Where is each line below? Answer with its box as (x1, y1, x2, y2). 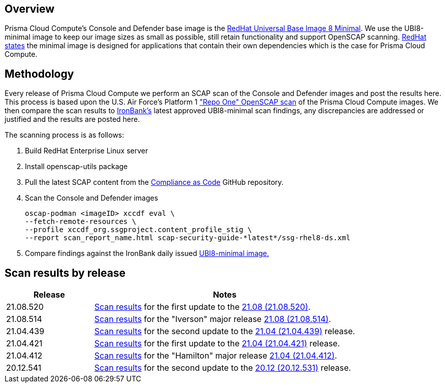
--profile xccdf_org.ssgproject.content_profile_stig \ (25, 225, 252, 234)
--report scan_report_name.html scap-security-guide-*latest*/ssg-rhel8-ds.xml (25, 234, 351, 242)
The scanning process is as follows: (5, 131, 124, 140)
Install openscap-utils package (25, 162, 128, 171)
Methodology (5, 67, 74, 80)
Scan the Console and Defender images (25, 193, 158, 203)
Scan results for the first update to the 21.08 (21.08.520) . (94, 302, 311, 312)
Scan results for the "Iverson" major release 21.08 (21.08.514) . (94, 314, 331, 325)
